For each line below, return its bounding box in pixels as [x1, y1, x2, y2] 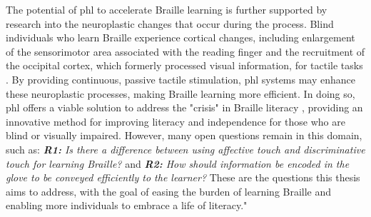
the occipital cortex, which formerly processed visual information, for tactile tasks [6, 58, 363, 73]
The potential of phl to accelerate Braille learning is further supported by [6, 2, 327, 16]
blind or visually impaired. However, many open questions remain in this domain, [6, 128, 362, 143]
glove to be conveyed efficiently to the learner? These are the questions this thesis [6, 170, 360, 185]
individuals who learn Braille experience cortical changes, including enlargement [6, 30, 355, 45]
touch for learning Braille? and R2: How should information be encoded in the [6, 156, 350, 171]
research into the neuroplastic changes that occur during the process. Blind [6, 16, 334, 31]
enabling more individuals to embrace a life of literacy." [6, 198, 248, 213]
